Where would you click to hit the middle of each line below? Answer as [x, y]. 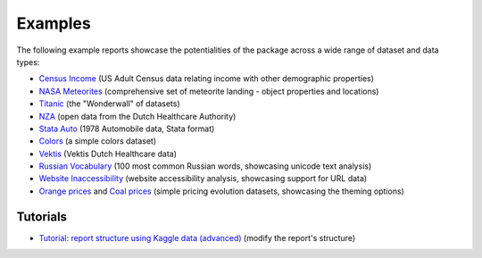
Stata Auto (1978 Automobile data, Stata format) [127, 129]
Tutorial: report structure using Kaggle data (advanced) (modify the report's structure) [197, 237]
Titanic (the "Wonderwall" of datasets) [109, 104]
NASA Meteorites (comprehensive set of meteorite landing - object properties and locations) [209, 91]
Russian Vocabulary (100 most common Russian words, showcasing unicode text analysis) [205, 166]
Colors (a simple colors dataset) [97, 141]
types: [28, 62]
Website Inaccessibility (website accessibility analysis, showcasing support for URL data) [203, 179]
